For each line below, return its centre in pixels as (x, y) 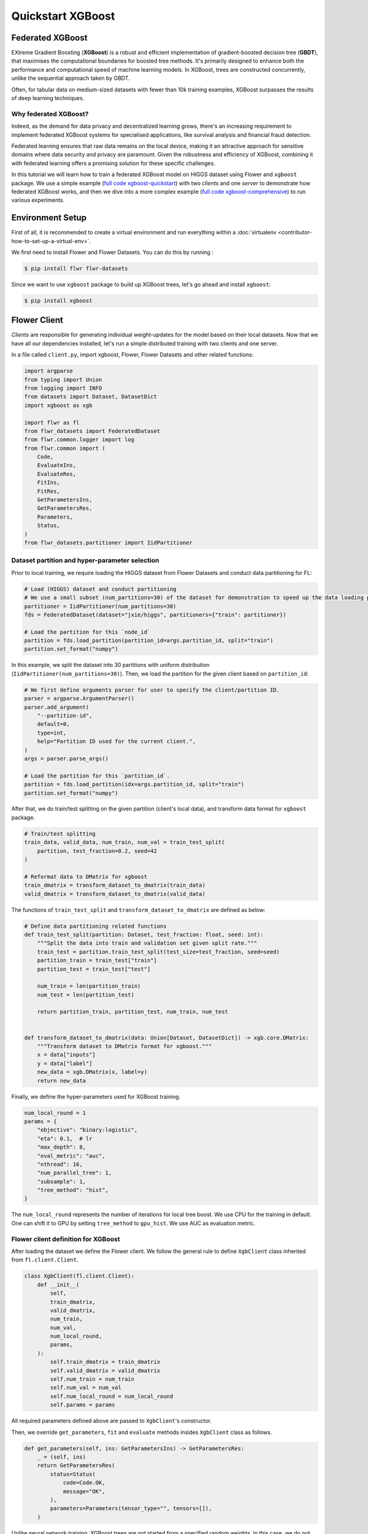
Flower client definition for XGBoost (66, 1239)
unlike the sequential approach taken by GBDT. (71, 78)
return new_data (61, 1081)
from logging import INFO (63, 388)
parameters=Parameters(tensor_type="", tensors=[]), (131, 1509)
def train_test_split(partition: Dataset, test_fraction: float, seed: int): (144, 935)
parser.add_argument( (57, 707)
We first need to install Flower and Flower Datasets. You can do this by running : (113, 252)
